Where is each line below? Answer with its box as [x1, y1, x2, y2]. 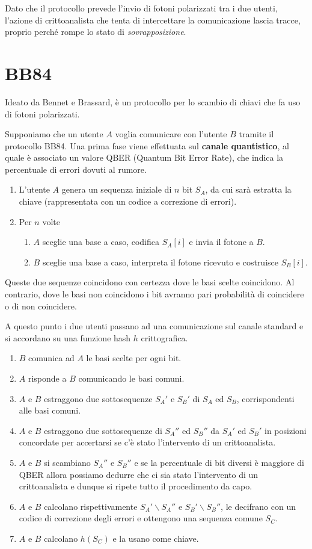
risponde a [28, 372, 67, 384]
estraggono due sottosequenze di [44, 424, 162, 436]
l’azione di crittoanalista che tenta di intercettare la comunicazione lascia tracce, [5, 13, 301, 26]
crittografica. [141, 331, 188, 344]
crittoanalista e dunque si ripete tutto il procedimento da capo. [19, 480, 252, 492]
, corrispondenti [236, 392, 295, 405]
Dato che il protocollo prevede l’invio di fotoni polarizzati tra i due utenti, [5, 2, 278, 14]
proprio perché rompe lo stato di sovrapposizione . [5, 25, 186, 38]
